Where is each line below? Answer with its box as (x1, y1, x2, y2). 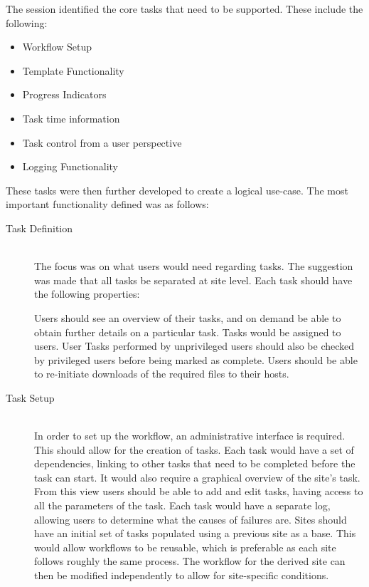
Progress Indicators (22, 87, 107, 102)
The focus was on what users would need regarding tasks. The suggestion (34, 259, 353, 274)
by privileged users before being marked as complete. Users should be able (34, 352, 358, 367)
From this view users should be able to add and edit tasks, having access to (34, 484, 363, 499)
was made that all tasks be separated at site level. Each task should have (34, 272, 353, 287)
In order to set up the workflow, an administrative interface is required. (34, 428, 346, 443)
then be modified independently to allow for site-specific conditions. (34, 568, 329, 582)
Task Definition (6, 220, 73, 235)
